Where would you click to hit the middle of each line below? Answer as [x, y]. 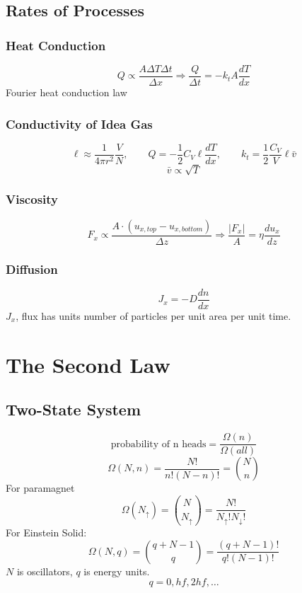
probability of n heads [158, 444]
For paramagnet [40, 488]
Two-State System [73, 409]
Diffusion [32, 269]
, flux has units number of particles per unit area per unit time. [153, 316]
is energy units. [117, 571]
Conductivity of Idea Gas [79, 123]
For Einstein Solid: [46, 532]
